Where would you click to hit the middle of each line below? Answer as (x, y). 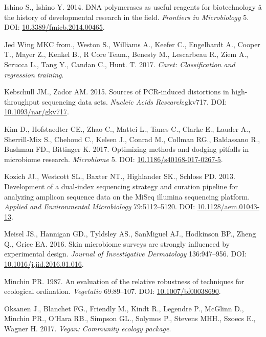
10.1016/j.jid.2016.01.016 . (44, 264)
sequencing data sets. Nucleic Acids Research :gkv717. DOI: (134, 101)
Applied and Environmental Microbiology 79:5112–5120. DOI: (100, 206)
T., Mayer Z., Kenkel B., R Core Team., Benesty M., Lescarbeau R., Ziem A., (126, 54)
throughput (22, 101)
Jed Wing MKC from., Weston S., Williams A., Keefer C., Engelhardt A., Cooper (132, 44)
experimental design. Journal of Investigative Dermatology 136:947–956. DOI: (125, 254)
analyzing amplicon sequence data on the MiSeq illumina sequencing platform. (127, 196)
